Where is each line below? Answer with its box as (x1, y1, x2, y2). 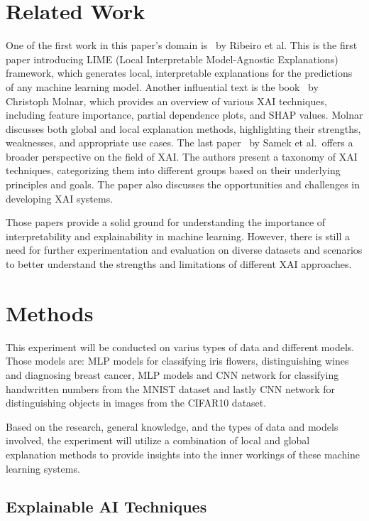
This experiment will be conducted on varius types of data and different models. (6, 339, 355, 354)
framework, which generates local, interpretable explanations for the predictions (6, 65, 353, 80)
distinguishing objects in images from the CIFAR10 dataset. (6, 395, 267, 410)
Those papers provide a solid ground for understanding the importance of (6, 215, 326, 230)
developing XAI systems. (6, 190, 114, 205)
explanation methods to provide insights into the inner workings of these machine (6, 446, 360, 461)
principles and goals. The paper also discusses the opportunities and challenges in (6, 177, 360, 192)
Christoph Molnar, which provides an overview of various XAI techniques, (6, 93, 327, 108)
